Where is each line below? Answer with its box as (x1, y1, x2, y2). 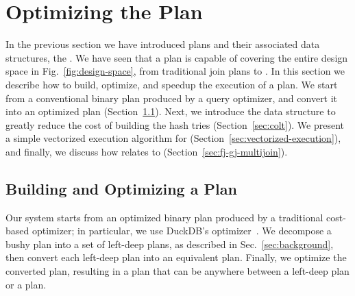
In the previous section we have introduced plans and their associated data (5, 37, 320, 51)
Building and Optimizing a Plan (5, 177, 237, 199)
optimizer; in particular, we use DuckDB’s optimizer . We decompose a (32, 223, 332, 238)
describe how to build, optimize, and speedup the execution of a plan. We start (5, 77, 338, 91)
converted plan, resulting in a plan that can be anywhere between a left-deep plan (5, 264, 350, 278)
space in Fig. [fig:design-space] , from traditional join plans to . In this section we (5, 64, 345, 78)
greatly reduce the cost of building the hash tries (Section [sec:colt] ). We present (5, 117, 345, 132)
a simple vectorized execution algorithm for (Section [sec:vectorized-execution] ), (5, 131, 341, 145)
